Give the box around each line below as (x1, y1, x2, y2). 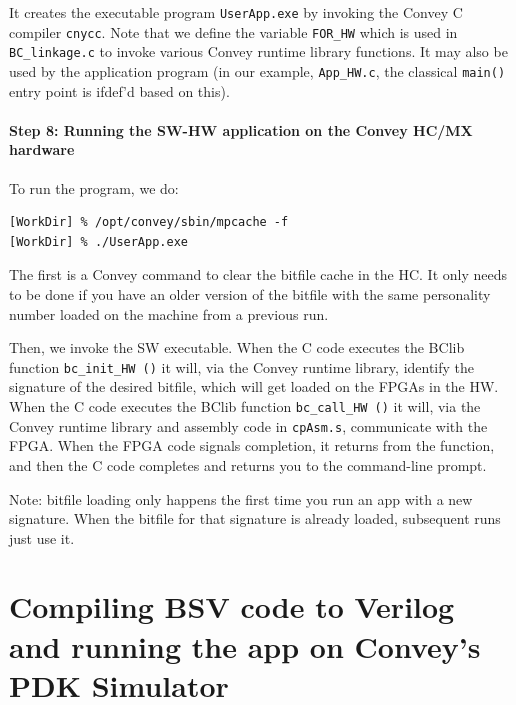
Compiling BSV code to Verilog (9, 586, 455, 627)
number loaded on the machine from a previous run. (9, 303, 329, 324)
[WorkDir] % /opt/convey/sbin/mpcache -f (9, 215, 289, 230)
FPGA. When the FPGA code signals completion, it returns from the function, (9, 435, 495, 456)
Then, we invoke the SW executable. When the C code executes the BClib (9, 337, 465, 358)
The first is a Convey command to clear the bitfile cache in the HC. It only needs (9, 264, 508, 285)
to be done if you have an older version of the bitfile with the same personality (9, 283, 491, 304)
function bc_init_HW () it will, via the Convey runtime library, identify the (9, 356, 475, 377)
